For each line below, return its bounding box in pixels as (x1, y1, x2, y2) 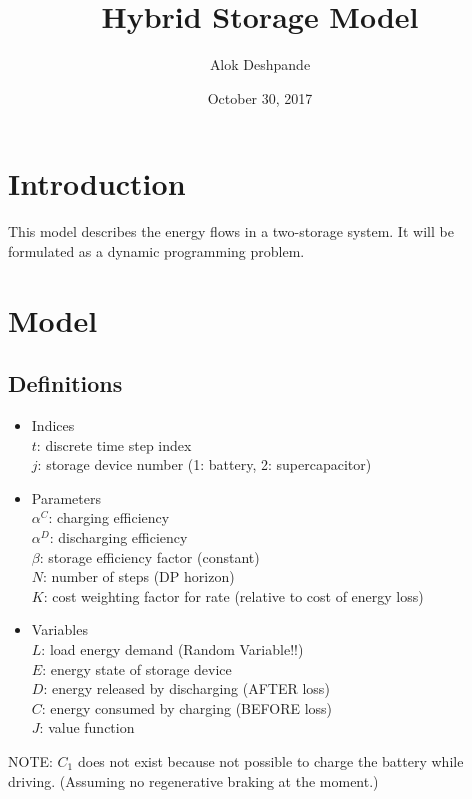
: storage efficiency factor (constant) (39, 546, 260, 567)
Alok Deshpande (209, 54, 311, 75)
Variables (31, 619, 88, 640)
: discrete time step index (36, 434, 192, 455)
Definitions (8, 368, 123, 399)
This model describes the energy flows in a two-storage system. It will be (8, 221, 454, 242)
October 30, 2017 (207, 87, 313, 108)
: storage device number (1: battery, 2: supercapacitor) (37, 454, 372, 475)
